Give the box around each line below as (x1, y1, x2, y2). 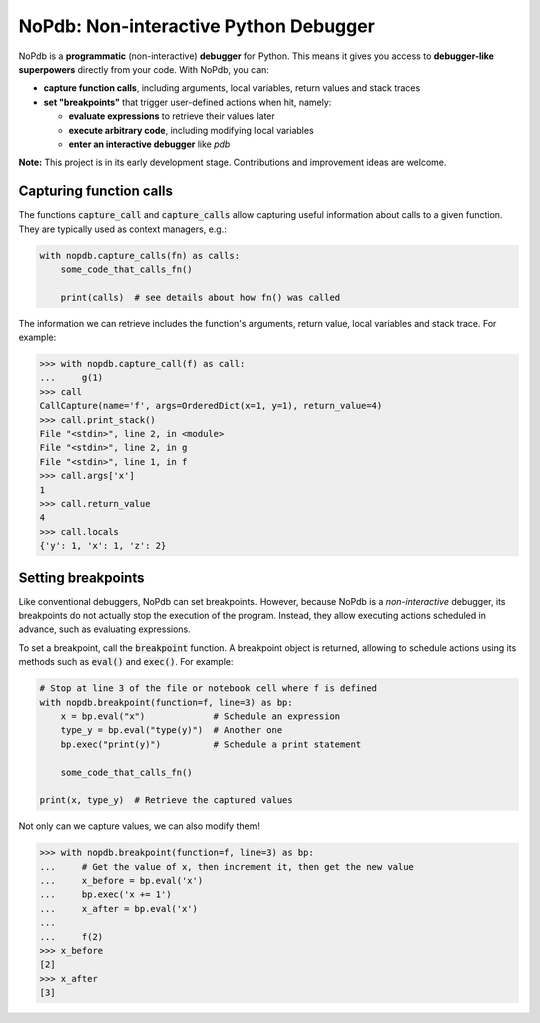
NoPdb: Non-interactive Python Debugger (18, 15, 375, 37)
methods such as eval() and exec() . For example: (18, 656, 234, 668)
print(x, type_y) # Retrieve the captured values (39, 795, 294, 806)
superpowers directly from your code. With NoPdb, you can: (18, 63, 270, 75)
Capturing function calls (18, 183, 174, 200)
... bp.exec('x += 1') (39, 889, 172, 900)
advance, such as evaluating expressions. (18, 623, 192, 635)
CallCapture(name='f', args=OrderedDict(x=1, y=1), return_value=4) (39, 400, 383, 412)
